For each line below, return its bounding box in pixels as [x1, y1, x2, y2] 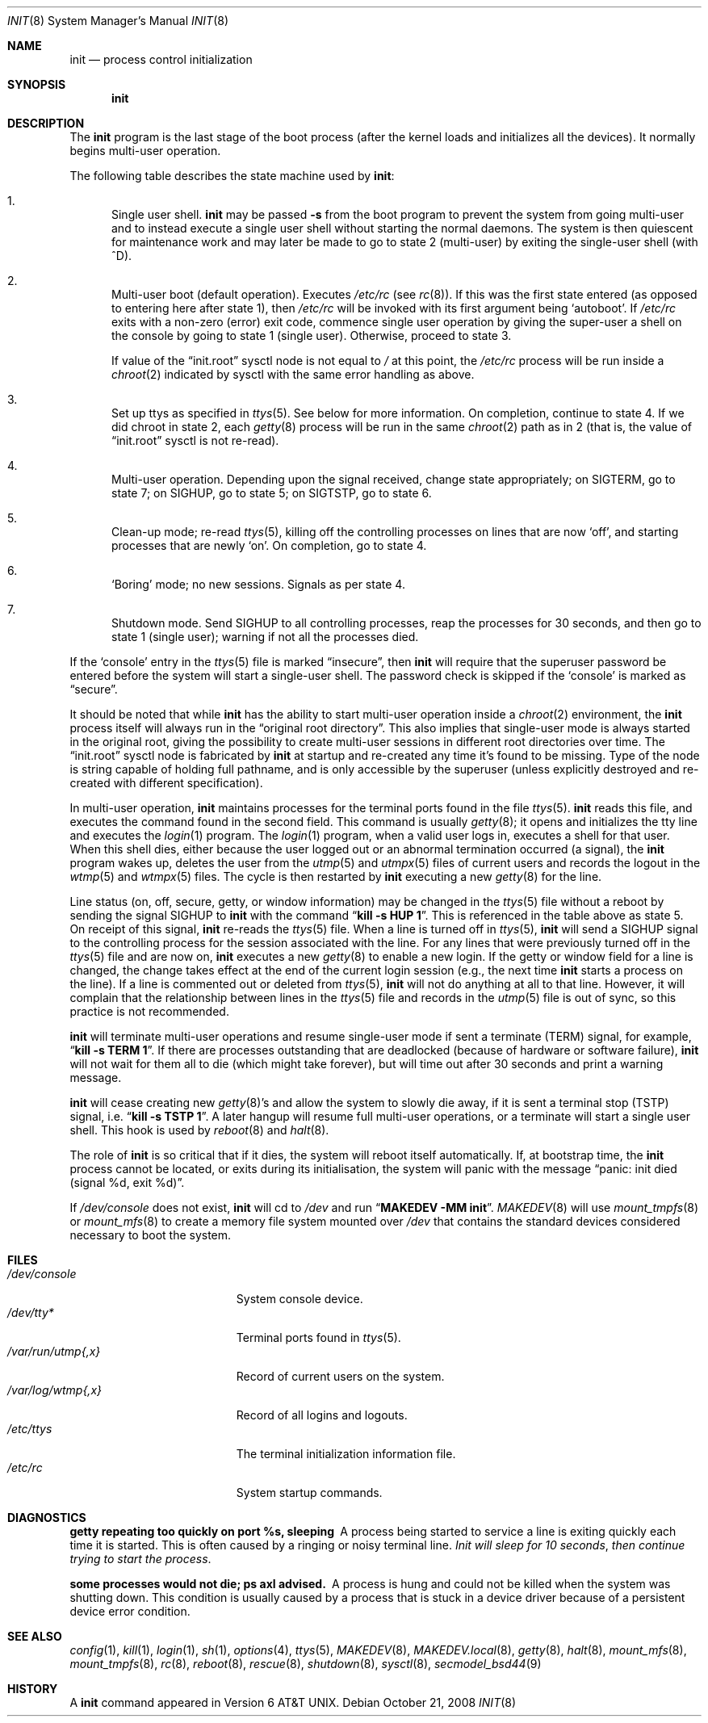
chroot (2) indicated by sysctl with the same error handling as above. [111, 367, 475, 381]
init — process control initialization [69, 52, 253, 66]
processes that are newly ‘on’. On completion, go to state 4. [111, 539, 427, 552]
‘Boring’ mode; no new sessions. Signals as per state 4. [111, 577, 405, 591]
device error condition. [69, 1604, 191, 1618]
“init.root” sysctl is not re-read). [111, 434, 279, 447]
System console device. [236, 1292, 363, 1306]
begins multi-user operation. [69, 144, 221, 157]
